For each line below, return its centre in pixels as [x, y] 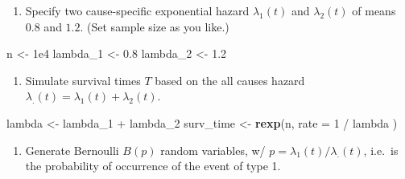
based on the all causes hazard [230, 80]
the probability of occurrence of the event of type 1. [153, 166]
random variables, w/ [213, 150]
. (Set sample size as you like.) [155, 26]
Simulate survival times [83, 80]
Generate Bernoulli [72, 150]
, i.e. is [381, 150]
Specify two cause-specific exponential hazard [137, 10]
